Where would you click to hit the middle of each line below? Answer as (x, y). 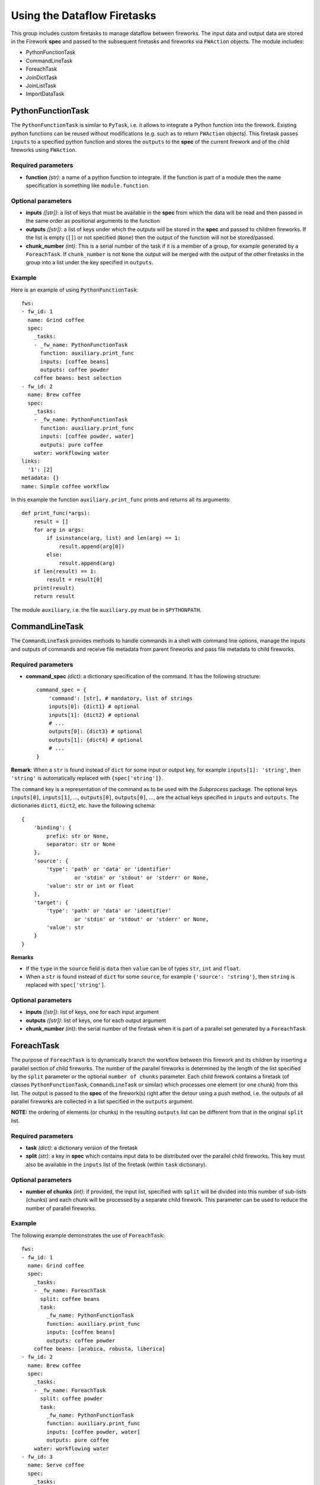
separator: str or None (81, 844)
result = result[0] (75, 580)
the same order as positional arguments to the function (93, 221)
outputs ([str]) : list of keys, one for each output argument (96, 1020)
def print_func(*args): (56, 513)
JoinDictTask (41, 77)
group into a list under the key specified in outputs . (89, 263)
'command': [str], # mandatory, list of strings (120, 698)
